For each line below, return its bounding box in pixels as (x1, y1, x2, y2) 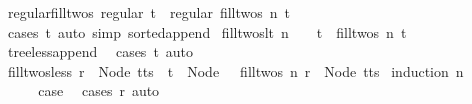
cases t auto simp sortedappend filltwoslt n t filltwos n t (7, 21, 407, 42)
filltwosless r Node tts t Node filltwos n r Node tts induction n (7, 60, 464, 81)
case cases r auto (38, 80, 160, 101)
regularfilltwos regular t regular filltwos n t (7, 2, 290, 22)
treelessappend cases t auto (7, 41, 194, 62)
